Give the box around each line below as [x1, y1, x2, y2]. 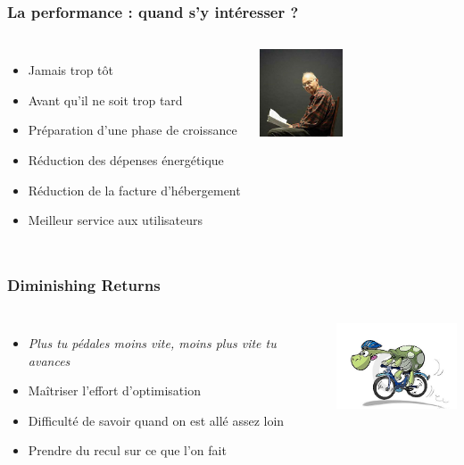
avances [28, 351, 70, 370]
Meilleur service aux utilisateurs [28, 211, 203, 229]
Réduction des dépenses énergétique [28, 151, 224, 169]
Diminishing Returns [7, 273, 161, 295]
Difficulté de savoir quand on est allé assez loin [28, 411, 285, 429]
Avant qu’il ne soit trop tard [28, 90, 183, 109]
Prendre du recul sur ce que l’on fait [28, 441, 227, 460]
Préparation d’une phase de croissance [28, 120, 237, 139]
